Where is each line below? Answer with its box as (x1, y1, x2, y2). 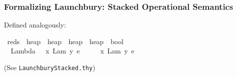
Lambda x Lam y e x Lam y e (10, 46, 134, 56)
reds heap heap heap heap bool (7, 36, 124, 46)
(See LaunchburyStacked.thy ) (4, 62, 96, 72)
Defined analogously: (4, 20, 66, 30)
